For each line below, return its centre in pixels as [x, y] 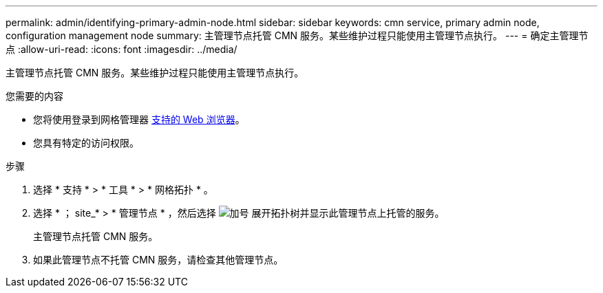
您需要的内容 [34, 96]
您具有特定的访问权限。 [86, 143]
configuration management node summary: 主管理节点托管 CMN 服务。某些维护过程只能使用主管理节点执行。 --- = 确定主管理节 [297, 35]
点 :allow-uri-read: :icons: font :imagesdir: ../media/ [121, 49]
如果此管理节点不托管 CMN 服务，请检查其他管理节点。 [158, 260]
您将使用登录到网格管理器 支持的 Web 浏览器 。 [139, 119]
